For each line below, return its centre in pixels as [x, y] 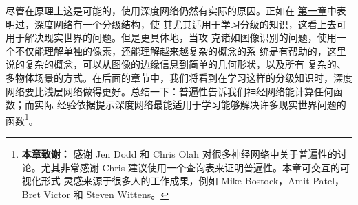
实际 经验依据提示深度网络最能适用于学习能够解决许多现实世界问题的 [190, 105]
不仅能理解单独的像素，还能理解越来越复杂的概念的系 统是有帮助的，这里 [180, 50]
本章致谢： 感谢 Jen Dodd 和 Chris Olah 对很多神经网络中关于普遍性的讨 [184, 154]
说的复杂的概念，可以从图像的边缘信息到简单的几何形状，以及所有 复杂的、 [176, 64]
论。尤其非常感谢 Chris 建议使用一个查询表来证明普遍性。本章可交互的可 [186, 167]
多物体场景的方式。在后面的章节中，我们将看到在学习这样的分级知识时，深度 [179, 77]
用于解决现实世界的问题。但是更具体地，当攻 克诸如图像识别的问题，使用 [171, 37]
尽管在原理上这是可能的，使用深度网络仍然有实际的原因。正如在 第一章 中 [171, 10]
